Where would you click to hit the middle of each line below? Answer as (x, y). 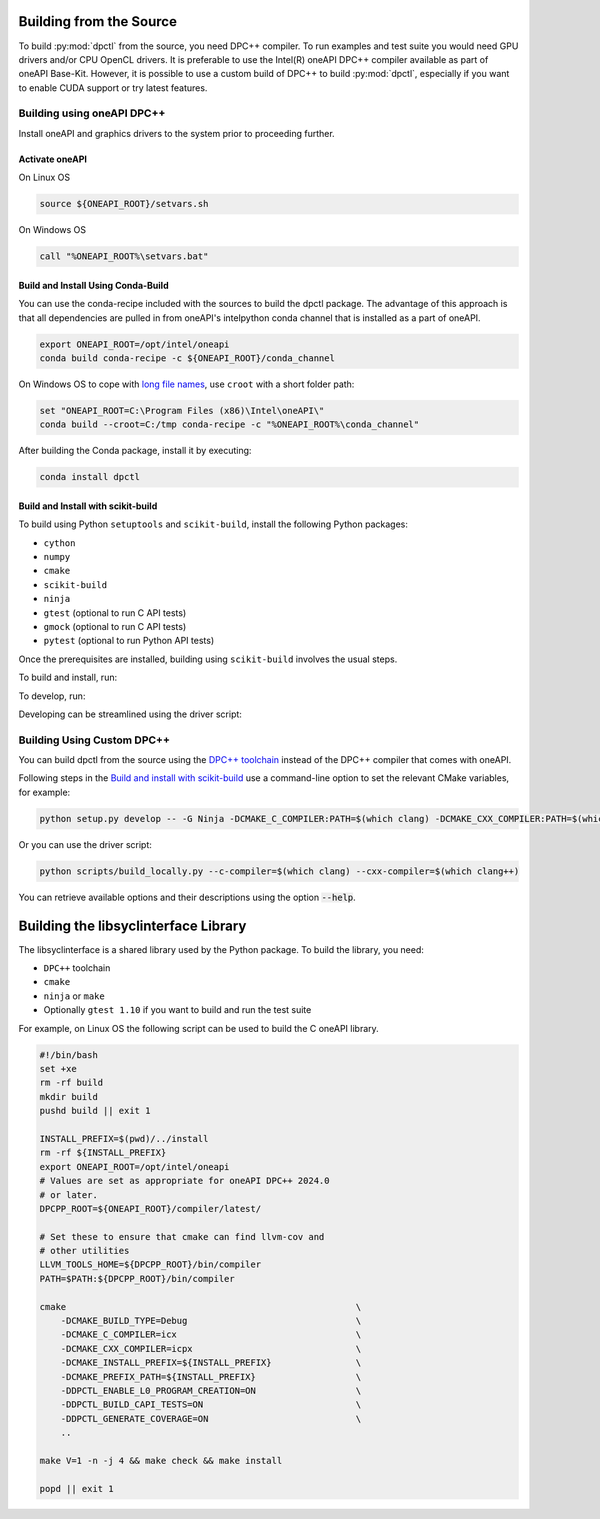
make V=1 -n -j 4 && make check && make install (161, 1460)
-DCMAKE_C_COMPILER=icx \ (211, 1334)
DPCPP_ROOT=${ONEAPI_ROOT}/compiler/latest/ (150, 1208)
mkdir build (69, 1096)
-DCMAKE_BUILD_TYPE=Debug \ (211, 1321)
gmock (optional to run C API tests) (115, 626)
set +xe (58, 1069)
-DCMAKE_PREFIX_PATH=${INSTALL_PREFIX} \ (211, 1376)
